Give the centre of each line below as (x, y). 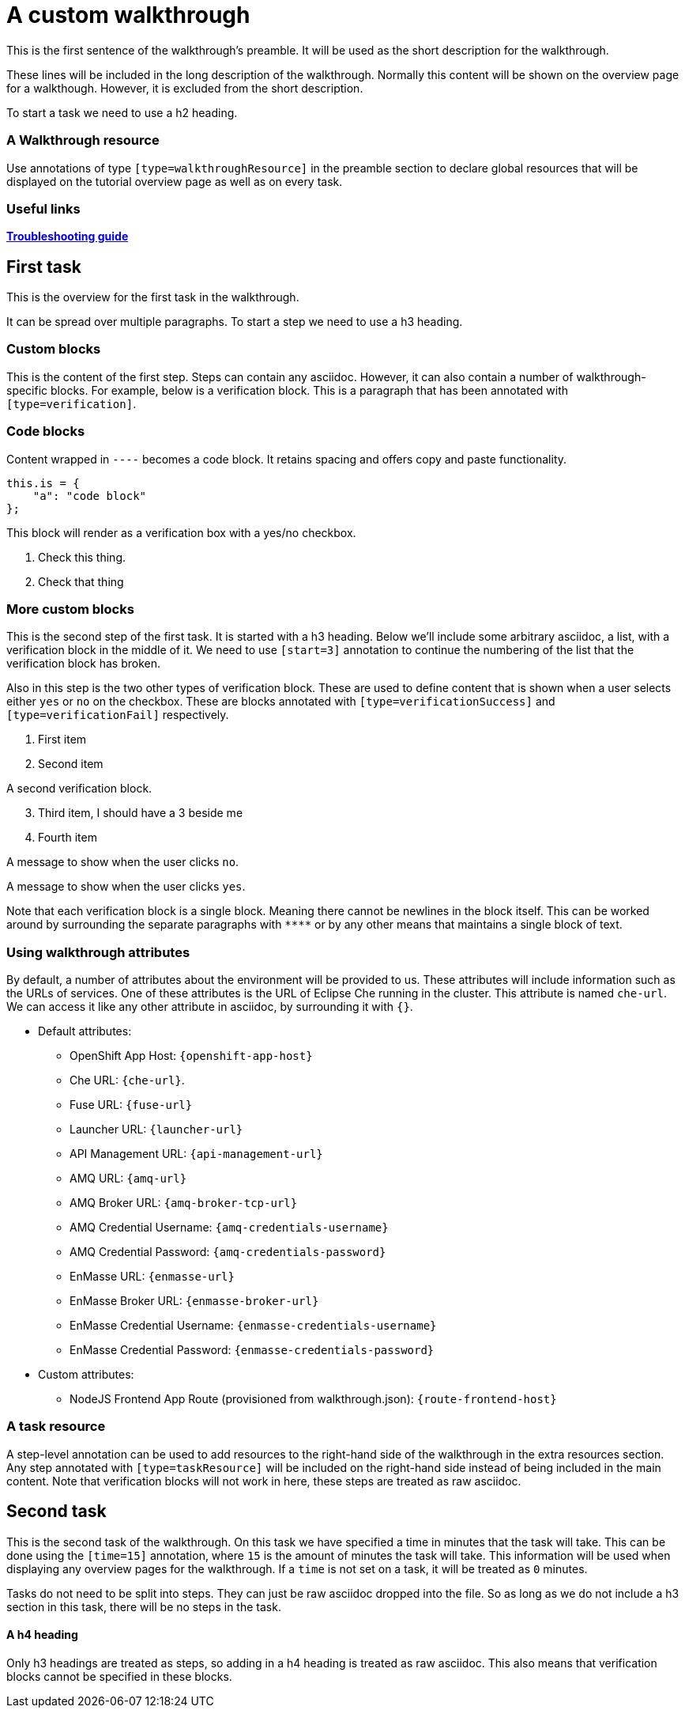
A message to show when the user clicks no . (123, 862)
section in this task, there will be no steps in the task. (144, 1606)
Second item (71, 764)
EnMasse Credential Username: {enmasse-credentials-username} (253, 1326)
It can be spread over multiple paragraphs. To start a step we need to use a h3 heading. (235, 322)
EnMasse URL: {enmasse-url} (152, 1277)
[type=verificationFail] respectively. (118, 715)
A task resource (56, 1426)
